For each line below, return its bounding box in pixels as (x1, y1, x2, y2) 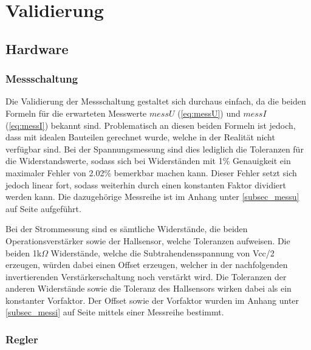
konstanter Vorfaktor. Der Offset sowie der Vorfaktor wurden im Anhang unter (5, 293, 299, 306)
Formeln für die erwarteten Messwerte (5, 106, 147, 119)
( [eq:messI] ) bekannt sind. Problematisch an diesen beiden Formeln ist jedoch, (5, 118, 296, 131)
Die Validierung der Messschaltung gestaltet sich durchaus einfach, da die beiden (5, 95, 306, 108)
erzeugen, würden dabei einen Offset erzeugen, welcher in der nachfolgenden (5, 258, 288, 271)
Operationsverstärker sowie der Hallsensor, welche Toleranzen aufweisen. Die (5, 234, 290, 247)
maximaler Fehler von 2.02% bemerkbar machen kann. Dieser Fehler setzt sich (5, 166, 297, 179)
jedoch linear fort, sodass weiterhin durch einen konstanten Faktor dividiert (5, 178, 287, 191)
